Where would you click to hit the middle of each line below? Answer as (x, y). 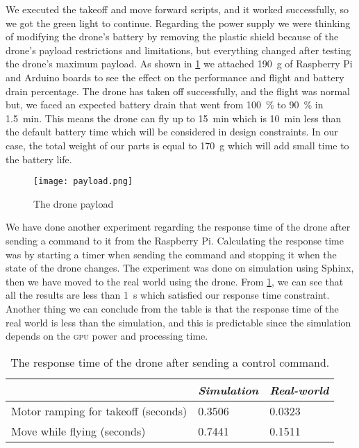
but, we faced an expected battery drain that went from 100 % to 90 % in (165, 105)
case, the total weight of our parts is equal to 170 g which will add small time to (177, 145)
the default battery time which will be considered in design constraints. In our (172, 132)
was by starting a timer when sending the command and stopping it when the (171, 254)
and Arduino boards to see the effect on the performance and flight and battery (175, 77)
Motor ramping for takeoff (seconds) (99, 410)
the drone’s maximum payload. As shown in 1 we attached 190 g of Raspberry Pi (179, 64)
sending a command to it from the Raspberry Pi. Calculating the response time (175, 240)
